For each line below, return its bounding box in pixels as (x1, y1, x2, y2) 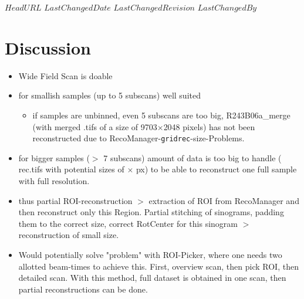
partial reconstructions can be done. (18, 283, 148, 295)
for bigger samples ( (18, 151, 90, 164)
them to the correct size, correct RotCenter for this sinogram (18, 217, 238, 229)
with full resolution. (18, 174, 90, 186)
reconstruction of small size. (18, 229, 119, 241)
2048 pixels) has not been (163, 120, 255, 132)
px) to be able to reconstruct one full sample (136, 163, 297, 175)
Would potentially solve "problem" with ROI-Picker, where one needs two (18, 248, 282, 260)
